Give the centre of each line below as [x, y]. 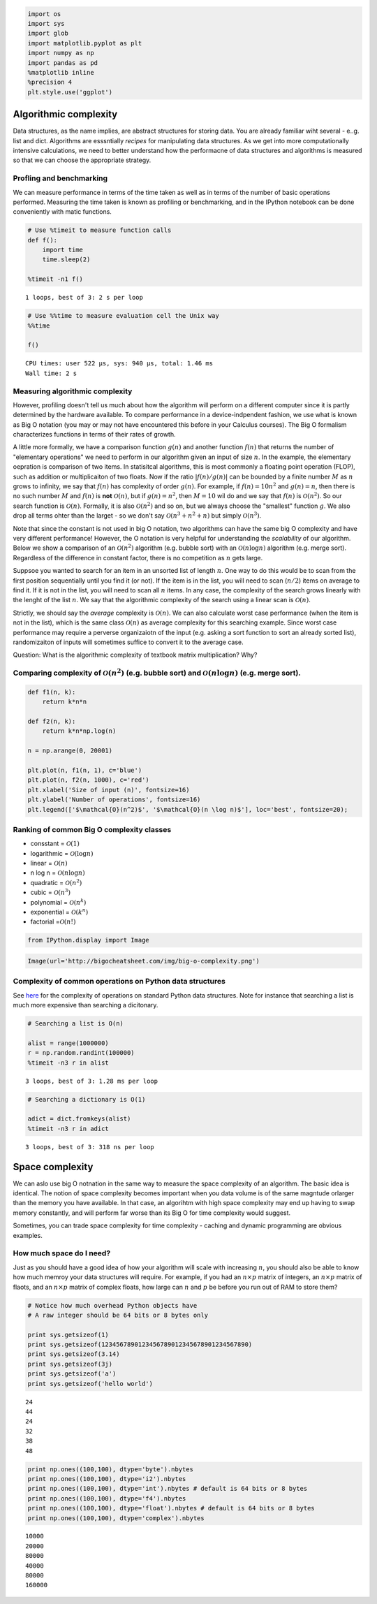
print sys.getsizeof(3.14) [74, 1354]
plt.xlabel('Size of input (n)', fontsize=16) [109, 790]
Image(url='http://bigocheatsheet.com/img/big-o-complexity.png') [143, 961]
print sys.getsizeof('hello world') [90, 1384]
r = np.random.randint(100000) [81, 1053]
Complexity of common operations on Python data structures [119, 982]
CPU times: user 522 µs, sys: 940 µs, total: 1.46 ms [119, 364]
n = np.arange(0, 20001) [70, 751]
